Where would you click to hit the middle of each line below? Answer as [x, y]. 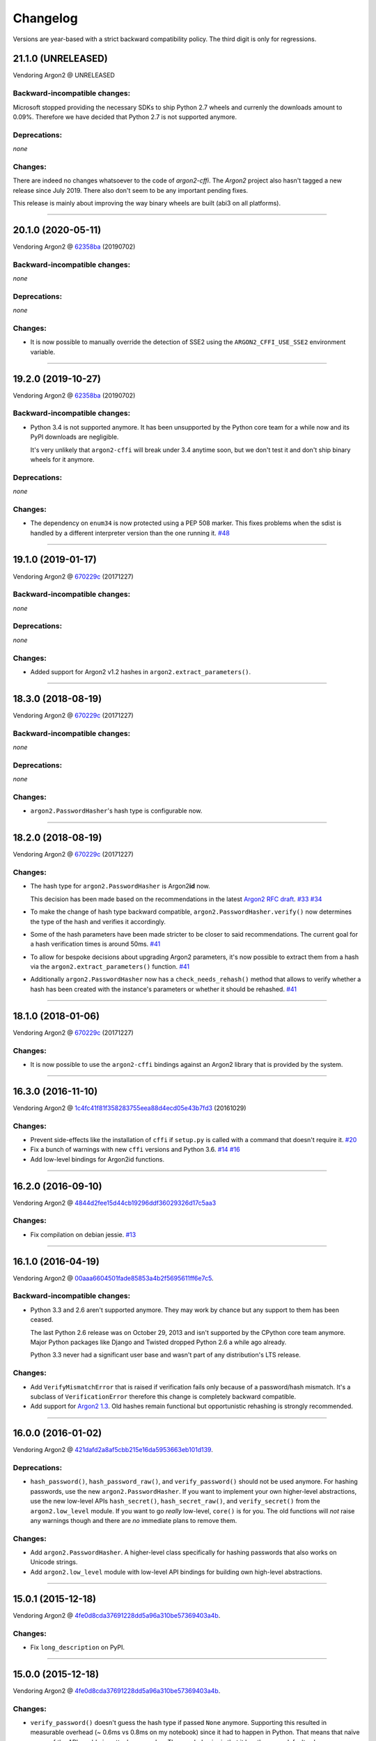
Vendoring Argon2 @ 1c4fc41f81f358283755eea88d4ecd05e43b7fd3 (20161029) [130, 1108]
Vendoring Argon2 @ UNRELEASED [64, 75]
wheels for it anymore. [62, 459]
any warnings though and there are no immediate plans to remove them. [134, 1520]
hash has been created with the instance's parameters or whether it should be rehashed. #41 [164, 989]
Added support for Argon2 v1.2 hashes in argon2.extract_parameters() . [141, 671]
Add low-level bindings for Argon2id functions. [97, 1159]
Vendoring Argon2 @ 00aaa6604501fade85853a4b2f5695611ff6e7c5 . [113, 1278]
